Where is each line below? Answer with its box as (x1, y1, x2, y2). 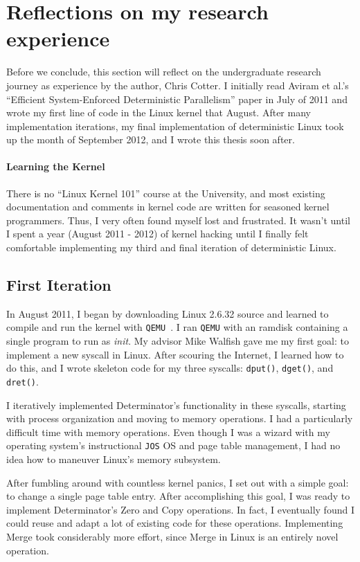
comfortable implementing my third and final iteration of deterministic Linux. (6, 240, 336, 255)
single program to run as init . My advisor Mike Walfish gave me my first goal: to (6, 334, 349, 348)
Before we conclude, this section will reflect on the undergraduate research (6, 64, 321, 79)
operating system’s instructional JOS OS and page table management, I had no (6, 438, 341, 453)
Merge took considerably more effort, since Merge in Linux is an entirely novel (6, 529, 339, 543)
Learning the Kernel (6, 159, 105, 174)
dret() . (6, 374, 39, 388)
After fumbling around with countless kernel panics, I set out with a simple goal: (6, 475, 349, 489)
